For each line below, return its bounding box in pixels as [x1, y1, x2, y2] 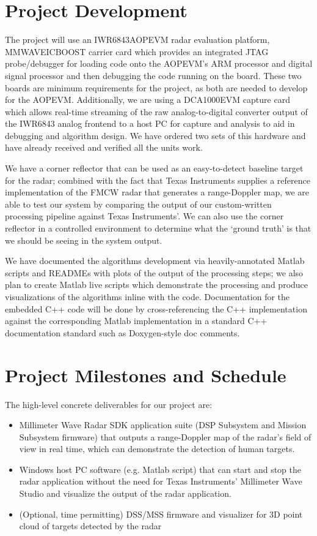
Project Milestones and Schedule [5, 362, 286, 387]
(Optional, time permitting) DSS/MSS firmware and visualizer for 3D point [19, 507, 303, 520]
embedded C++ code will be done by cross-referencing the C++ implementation [5, 302, 307, 315]
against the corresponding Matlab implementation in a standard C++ [5, 314, 268, 327]
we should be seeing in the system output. [5, 233, 162, 246]
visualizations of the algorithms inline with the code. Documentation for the [5, 290, 290, 303]
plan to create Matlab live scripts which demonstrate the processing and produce [5, 278, 308, 291]
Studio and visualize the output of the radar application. [19, 487, 231, 500]
